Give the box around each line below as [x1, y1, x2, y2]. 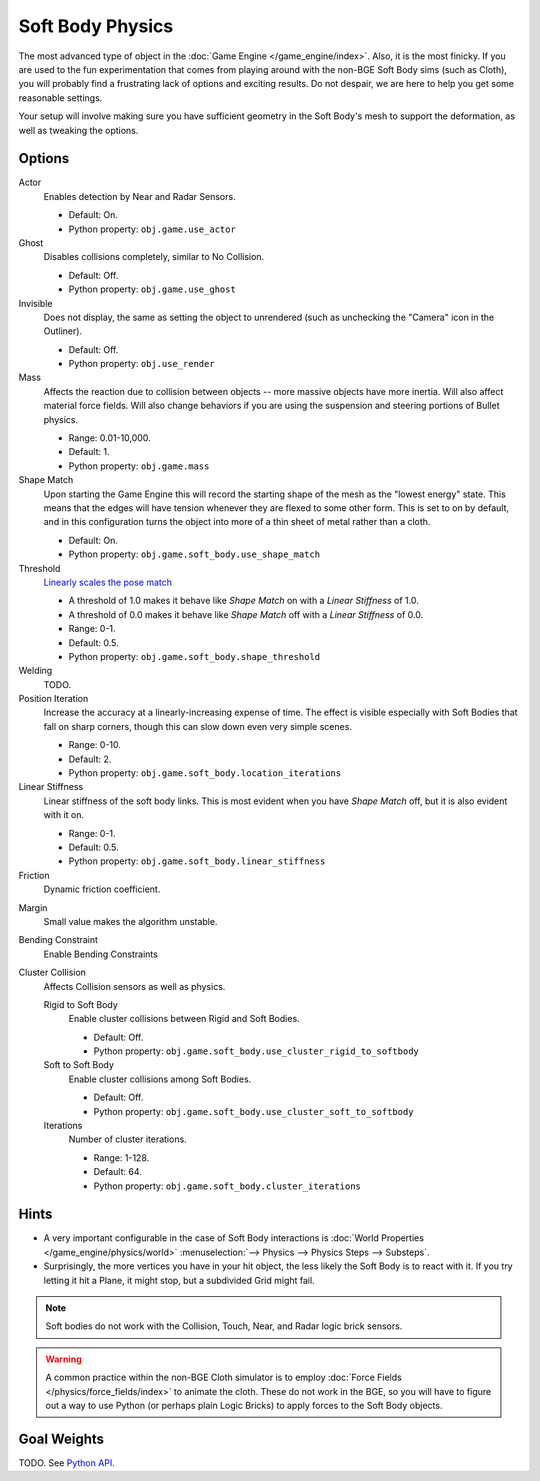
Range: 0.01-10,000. [68, 432, 151, 444]
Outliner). [43, 325, 83, 337]
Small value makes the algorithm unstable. [43, 915, 218, 927]
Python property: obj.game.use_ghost [68, 283, 237, 295]
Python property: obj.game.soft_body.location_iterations [68, 767, 342, 779]
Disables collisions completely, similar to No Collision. [43, 251, 265, 263]
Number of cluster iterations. [68, 1133, 187, 1145]
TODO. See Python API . [18, 1456, 115, 1469]
